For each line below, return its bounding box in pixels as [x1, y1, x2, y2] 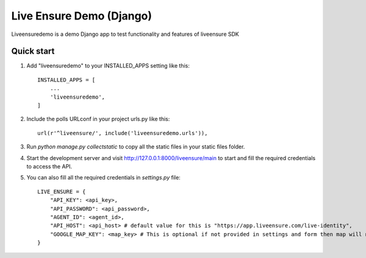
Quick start [11, 46, 55, 57]
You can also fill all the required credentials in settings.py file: [26, 174, 181, 181]
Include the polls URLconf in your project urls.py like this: [26, 116, 170, 123]
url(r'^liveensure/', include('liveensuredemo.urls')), [37, 130, 208, 136]
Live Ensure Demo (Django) [11, 9, 152, 23]
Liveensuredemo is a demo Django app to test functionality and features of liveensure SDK [11, 30, 239, 38]
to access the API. [26, 162, 73, 170]
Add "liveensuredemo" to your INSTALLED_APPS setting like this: [26, 62, 190, 69]
